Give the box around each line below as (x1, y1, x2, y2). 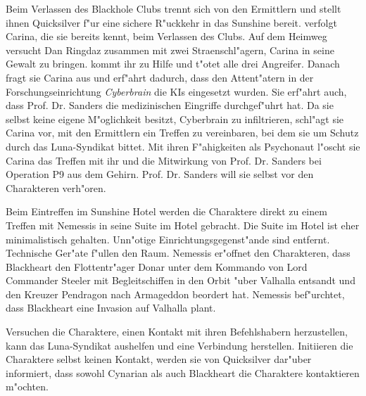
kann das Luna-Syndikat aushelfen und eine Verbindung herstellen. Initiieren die (6, 338, 353, 352)
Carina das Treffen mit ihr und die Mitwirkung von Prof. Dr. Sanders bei (6, 153, 322, 167)
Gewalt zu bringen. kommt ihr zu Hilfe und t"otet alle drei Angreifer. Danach (6, 56, 340, 71)
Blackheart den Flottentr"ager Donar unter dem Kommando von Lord (6, 259, 308, 274)
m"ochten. (6, 379, 49, 394)
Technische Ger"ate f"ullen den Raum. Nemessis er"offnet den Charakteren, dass (6, 245, 351, 260)
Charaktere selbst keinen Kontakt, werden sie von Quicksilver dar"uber (6, 352, 312, 366)
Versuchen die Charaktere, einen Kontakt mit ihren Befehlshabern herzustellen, (6, 324, 348, 339)
